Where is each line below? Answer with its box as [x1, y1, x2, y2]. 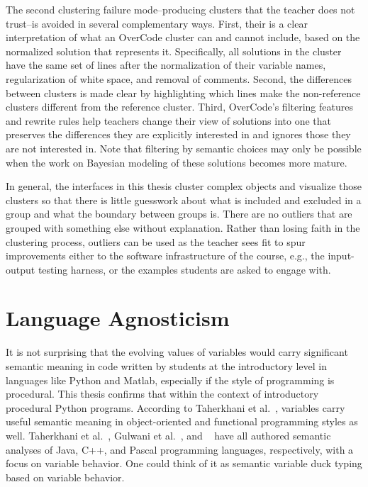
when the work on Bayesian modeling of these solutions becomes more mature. [6, 155, 347, 169]
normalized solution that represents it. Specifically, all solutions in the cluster [6, 43, 342, 58]
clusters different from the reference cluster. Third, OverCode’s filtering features [6, 99, 353, 114]
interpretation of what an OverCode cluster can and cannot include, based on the [6, 30, 360, 45]
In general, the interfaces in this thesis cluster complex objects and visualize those [6, 179, 362, 194]
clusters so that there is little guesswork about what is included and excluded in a [6, 192, 362, 207]
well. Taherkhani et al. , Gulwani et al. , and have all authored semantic [6, 427, 331, 442]
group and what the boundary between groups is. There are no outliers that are [6, 206, 352, 221]
